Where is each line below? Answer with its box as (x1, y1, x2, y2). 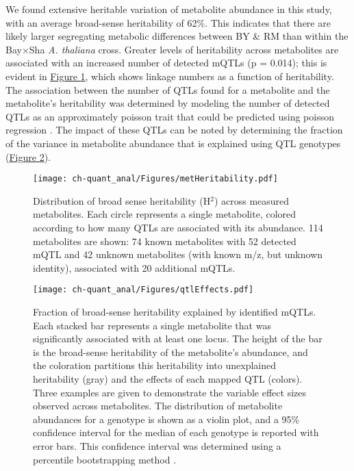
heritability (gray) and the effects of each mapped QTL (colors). (33, 371, 303, 385)
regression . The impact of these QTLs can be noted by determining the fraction (5, 123, 343, 137)
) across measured (214, 193, 290, 207)
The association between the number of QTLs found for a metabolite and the (5, 82, 330, 97)
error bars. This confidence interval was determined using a (33, 438, 281, 453)
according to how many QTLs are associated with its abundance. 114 (33, 220, 323, 234)
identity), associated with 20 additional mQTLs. (33, 260, 236, 275)
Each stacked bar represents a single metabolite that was (33, 318, 271, 332)
